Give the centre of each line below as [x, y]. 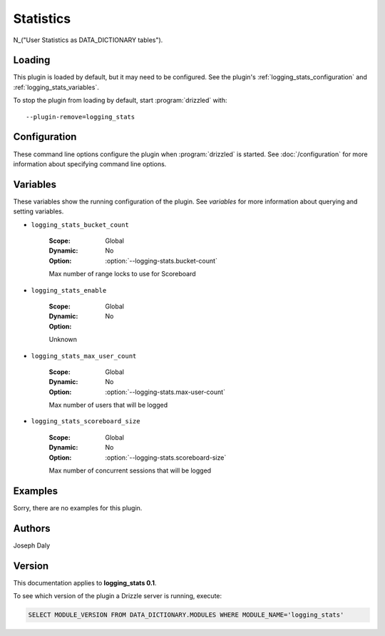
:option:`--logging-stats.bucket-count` [161, 261]
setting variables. [38, 211]
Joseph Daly [32, 545]
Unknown [63, 340]
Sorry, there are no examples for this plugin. [78, 508]
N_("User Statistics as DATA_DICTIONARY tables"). [88, 40]
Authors [32, 528]
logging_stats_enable [69, 290]
